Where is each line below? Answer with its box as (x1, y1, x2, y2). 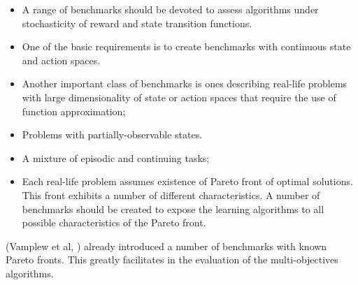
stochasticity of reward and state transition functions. (22, 15, 252, 30)
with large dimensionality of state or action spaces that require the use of (22, 89, 336, 104)
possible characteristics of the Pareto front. (22, 215, 206, 230)
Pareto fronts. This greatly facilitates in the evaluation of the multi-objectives (6, 252, 338, 267)
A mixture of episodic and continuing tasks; (22, 150, 210, 165)
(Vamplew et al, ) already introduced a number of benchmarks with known (6, 238, 327, 253)
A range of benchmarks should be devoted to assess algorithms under (22, 2, 319, 16)
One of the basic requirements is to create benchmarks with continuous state (22, 39, 351, 54)
